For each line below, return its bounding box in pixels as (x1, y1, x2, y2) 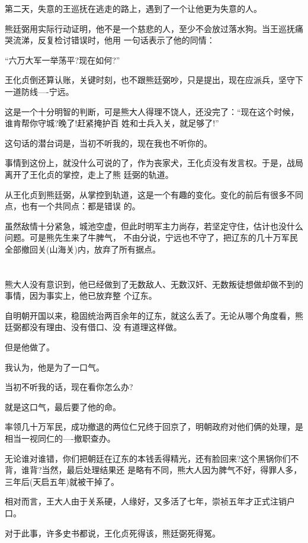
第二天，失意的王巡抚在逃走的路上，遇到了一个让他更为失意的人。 (5, 2, 262, 14)
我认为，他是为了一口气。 (5, 360, 104, 373)
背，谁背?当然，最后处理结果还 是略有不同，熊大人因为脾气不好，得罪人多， (5, 464, 302, 476)
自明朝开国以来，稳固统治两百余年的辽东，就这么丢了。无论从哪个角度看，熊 (5, 309, 303, 321)
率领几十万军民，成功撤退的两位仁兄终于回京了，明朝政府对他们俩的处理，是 (5, 420, 303, 433)
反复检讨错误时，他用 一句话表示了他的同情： (37, 34, 215, 46)
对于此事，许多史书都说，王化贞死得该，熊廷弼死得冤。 (5, 526, 220, 539)
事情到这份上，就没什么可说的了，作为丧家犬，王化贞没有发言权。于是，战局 (5, 156, 303, 169)
